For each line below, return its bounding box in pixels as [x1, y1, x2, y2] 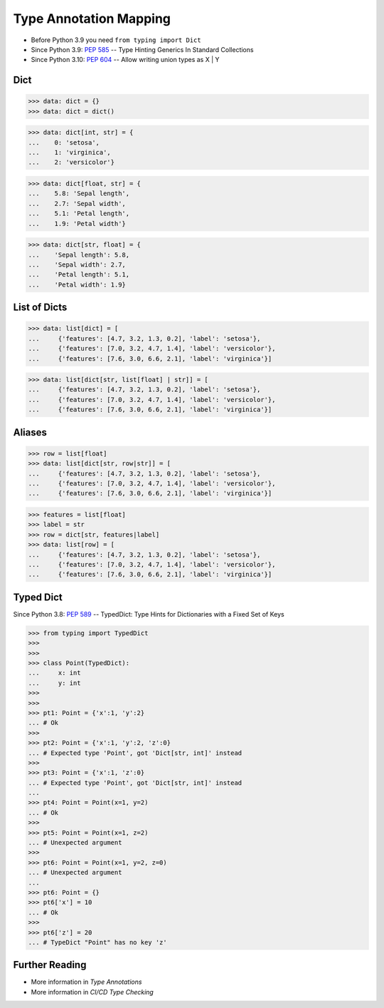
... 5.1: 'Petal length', [28, 210, 130, 217]
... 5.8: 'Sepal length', [28, 190, 130, 197]
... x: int [28, 669, 81, 677]
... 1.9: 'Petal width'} [28, 220, 126, 227]
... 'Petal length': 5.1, [28, 271, 130, 279]
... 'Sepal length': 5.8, [28, 250, 130, 259]
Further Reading [13, 959, 87, 971]
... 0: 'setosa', [28, 138, 100, 146]
